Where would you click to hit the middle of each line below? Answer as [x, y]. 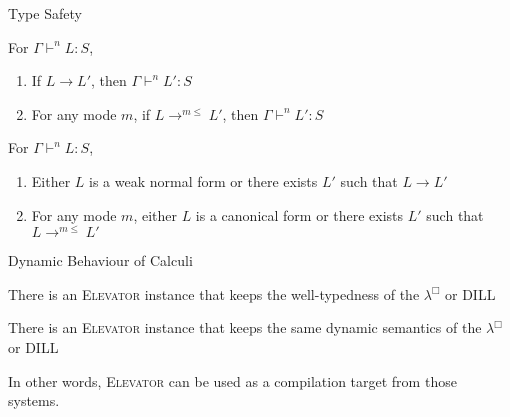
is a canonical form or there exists [299, 214]
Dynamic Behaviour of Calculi [100, 260]
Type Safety [45, 13]
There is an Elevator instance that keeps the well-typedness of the [214, 293]
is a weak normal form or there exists [203, 180]
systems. [34, 400]
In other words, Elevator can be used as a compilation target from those [232, 380]
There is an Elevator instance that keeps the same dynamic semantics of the [245, 327]
